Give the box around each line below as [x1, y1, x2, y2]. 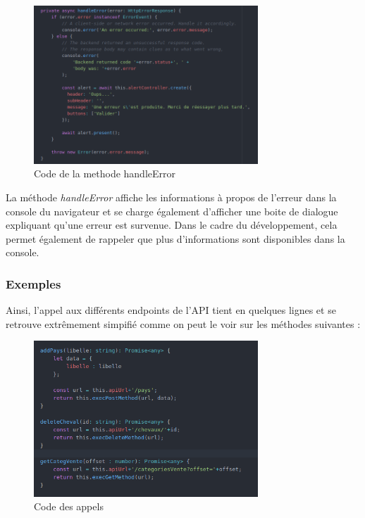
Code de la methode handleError [34, 166, 175, 181]
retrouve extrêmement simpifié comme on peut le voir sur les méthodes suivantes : [6, 316, 361, 331]
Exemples [6, 274, 61, 292]
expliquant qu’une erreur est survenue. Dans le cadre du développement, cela [6, 217, 338, 232]
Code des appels [34, 499, 104, 514]
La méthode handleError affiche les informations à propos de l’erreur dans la [6, 189, 337, 204]
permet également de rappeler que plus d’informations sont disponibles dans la [6, 231, 345, 246]
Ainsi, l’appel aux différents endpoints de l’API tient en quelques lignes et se [6, 303, 336, 317]
